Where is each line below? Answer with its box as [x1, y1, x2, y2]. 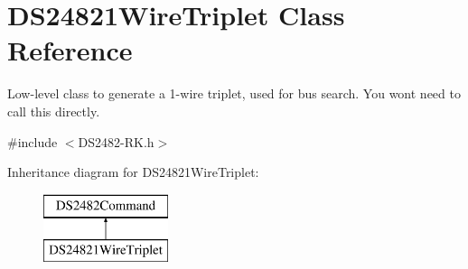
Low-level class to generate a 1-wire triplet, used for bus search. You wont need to [7, 84, 461, 103]
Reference [7, 32, 133, 69]
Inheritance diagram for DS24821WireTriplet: [7, 162, 259, 181]
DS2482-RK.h [78, 132, 154, 151]
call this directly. [7, 101, 100, 120]
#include [7, 132, 58, 151]
